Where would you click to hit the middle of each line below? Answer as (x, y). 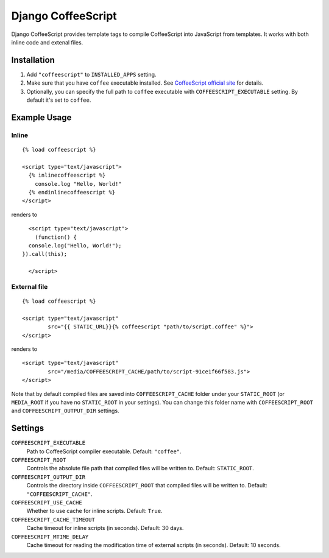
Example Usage (41, 117)
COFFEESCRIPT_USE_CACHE (47, 502)
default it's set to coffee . (59, 100)
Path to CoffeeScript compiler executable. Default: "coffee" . (104, 451)
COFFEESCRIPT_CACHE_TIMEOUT (53, 520)
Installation (33, 60)
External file (30, 286)
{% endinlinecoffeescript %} (72, 192)
